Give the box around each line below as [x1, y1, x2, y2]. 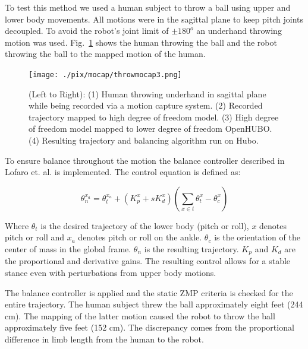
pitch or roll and [5, 231, 65, 243]
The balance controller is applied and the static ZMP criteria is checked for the [5, 286, 293, 299]
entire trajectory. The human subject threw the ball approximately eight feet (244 [5, 298, 303, 310]
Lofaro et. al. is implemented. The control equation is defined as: [5, 166, 241, 178]
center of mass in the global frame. [5, 242, 131, 255]
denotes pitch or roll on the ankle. [78, 231, 202, 243]
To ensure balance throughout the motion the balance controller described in [5, 154, 285, 166]
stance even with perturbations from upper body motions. [5, 266, 216, 279]
